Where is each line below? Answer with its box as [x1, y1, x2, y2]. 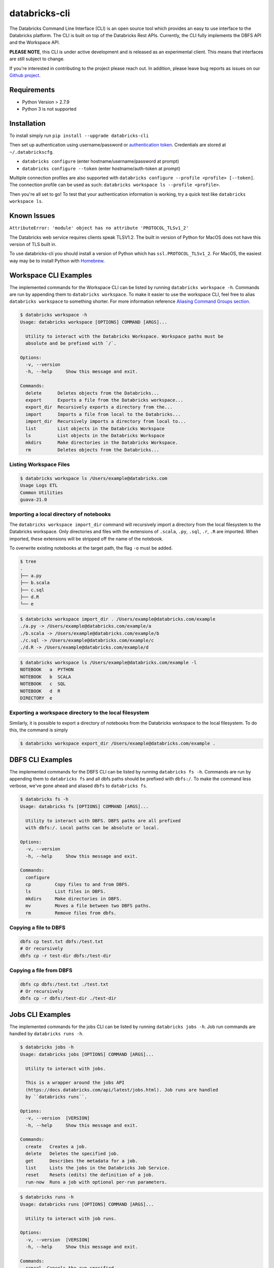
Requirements [9, 85, 55, 94]
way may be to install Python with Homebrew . [9, 258, 105, 264]
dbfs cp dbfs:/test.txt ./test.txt [20, 981, 109, 987]
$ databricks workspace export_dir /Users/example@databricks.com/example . [20, 741, 216, 747]
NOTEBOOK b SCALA [20, 674, 71, 680]
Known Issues [9, 212, 55, 220]
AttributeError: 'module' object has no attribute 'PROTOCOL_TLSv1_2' [9, 225, 189, 231]
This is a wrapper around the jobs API [25, 1080, 125, 1085]
